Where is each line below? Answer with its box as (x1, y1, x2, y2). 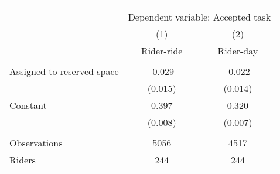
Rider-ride (141, 44, 183, 57)
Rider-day (217, 44, 258, 57)
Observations (9, 136, 63, 149)
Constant (9, 98, 47, 112)
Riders (9, 153, 36, 166)
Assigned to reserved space (9, 64, 119, 78)
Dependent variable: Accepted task (128, 10, 271, 23)
